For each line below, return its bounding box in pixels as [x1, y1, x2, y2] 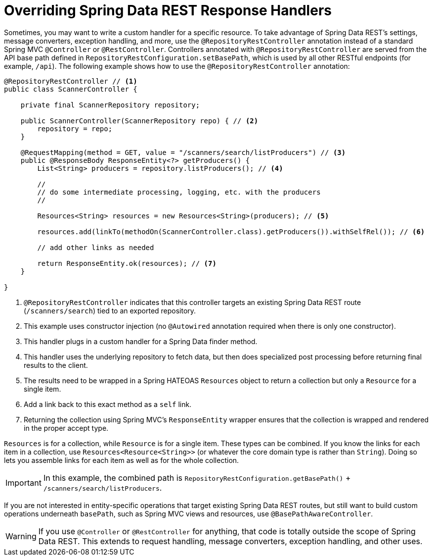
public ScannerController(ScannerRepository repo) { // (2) [20, 116, 259, 125]
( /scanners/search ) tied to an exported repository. [24, 306, 196, 315]
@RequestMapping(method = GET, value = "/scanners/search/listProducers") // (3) [20, 148, 346, 156]
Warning [5, 531, 37, 541]
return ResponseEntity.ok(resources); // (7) [37, 259, 216, 267]
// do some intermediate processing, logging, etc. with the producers [37, 188, 321, 196]
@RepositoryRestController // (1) [4, 77, 137, 85]
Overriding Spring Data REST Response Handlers [4, 2, 332, 19]
